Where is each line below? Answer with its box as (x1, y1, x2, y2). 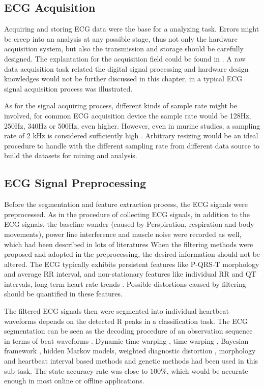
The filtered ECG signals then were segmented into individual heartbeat (4, 306, 229, 316)
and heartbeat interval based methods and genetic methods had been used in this (4, 355, 258, 366)
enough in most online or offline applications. (4, 375, 144, 386)
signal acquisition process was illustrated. (4, 83, 133, 94)
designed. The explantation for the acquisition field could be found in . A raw (4, 53, 246, 64)
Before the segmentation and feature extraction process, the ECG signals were (4, 199, 248, 210)
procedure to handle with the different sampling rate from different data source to (4, 140, 260, 151)
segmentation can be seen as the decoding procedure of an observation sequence (4, 325, 253, 336)
